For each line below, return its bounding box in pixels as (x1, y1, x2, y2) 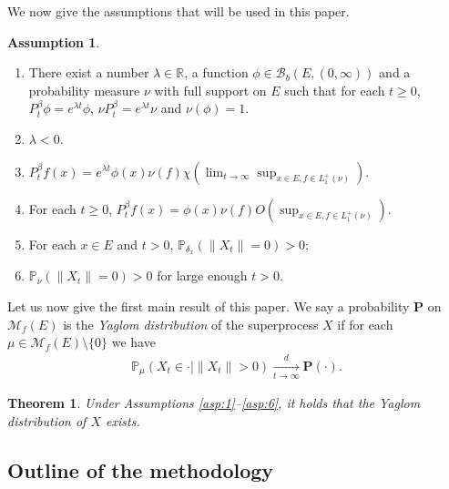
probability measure (28, 80, 140, 99)
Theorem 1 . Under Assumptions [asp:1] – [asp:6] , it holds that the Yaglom (7, 392, 421, 412)
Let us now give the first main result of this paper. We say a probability (7, 297, 410, 316)
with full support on (154, 80, 267, 99)
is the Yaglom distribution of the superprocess (63, 314, 319, 333)
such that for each (284, 80, 385, 99)
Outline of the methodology (7, 455, 274, 484)
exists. (106, 411, 140, 430)
